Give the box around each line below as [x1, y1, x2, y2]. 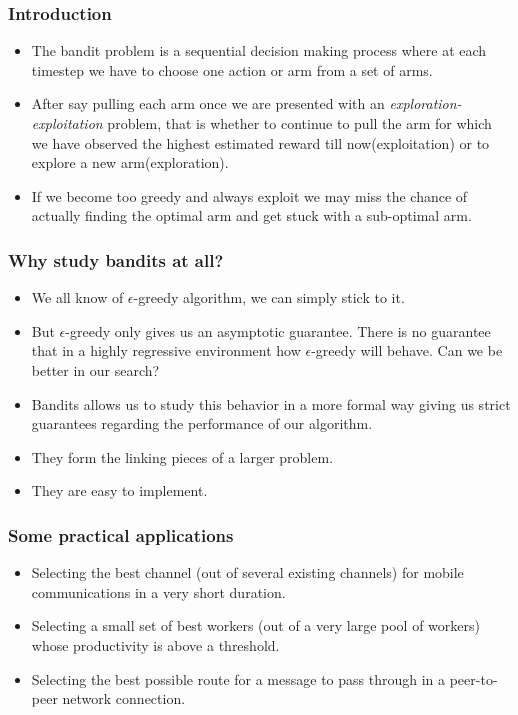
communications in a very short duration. [31, 581, 286, 602]
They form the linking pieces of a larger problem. [31, 446, 334, 467]
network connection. [62, 688, 186, 709]
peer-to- [449, 668, 498, 689]
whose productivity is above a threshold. [31, 634, 280, 655]
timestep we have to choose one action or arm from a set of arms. [31, 59, 433, 80]
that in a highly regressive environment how [31, 340, 301, 361]
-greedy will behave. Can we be [311, 340, 503, 361]
